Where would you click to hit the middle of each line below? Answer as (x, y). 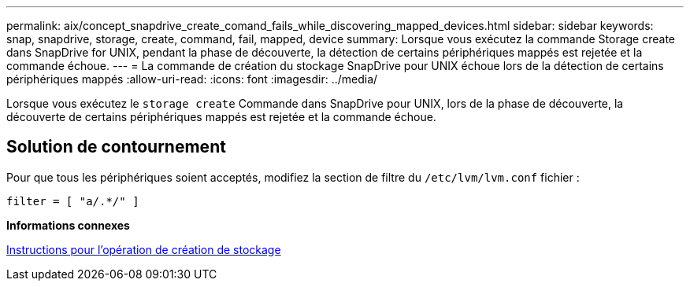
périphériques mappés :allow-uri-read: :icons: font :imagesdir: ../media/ (192, 79)
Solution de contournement (116, 147)
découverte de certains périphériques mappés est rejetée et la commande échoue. (221, 117)
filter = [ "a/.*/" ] (73, 201)
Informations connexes (68, 225)
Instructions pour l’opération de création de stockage (144, 249)
